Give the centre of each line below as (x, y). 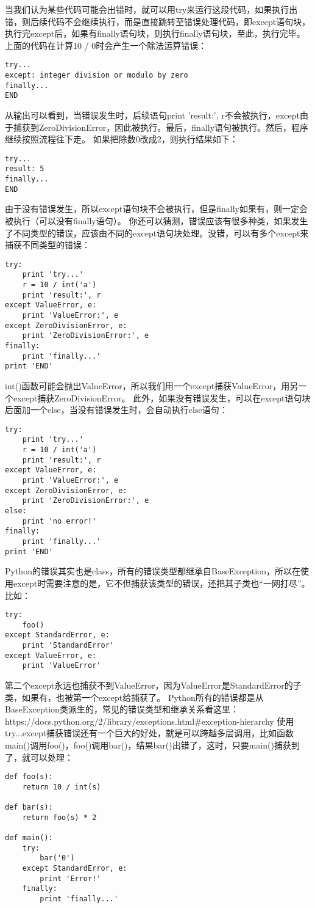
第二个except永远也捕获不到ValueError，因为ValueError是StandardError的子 (153, 685)
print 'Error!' (70, 878)
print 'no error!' (59, 521)
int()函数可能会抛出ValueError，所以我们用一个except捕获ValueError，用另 (152, 386)
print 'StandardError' (68, 646)
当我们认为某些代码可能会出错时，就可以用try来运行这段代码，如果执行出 (151, 9)
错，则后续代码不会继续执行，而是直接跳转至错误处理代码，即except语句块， (158, 21)
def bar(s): (29, 807)
